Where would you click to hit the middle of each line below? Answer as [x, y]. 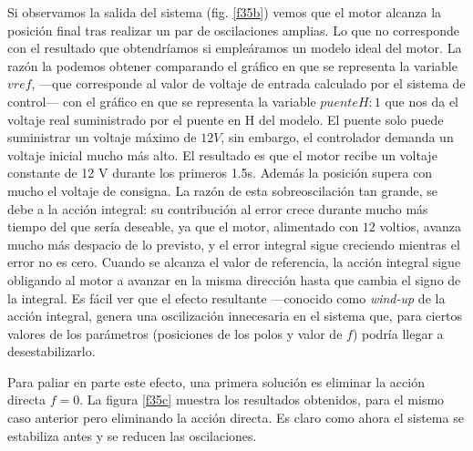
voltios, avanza [421, 226]
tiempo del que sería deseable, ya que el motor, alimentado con [183, 226]
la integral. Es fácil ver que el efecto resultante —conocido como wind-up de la [226, 297]
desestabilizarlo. [51, 351]
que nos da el [422, 101]
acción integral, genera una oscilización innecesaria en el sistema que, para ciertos [235, 316]
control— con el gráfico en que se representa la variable [162, 101]
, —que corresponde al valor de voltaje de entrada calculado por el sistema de [248, 83]
